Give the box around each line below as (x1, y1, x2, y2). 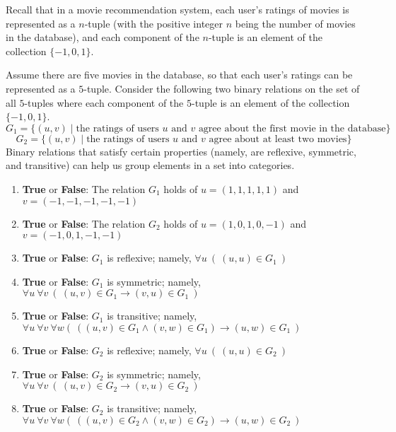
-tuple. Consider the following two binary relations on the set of (83, 81, 360, 95)
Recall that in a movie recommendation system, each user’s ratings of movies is (6, 2, 349, 16)
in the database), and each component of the (6, 30, 199, 45)
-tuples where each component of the (24, 95, 184, 110)
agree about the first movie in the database (198, 123, 386, 134)
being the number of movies (235, 16, 356, 30)
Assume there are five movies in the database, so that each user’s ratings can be (6, 67, 353, 82)
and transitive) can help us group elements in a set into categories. (6, 158, 295, 173)
